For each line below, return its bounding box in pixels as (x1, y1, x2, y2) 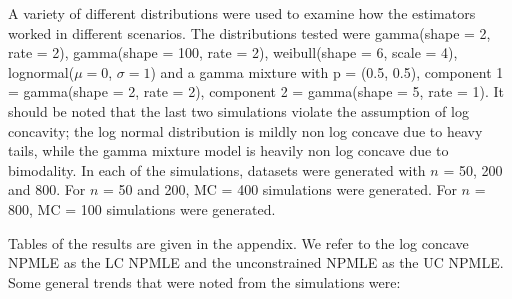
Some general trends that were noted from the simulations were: (8, 271, 401, 292)
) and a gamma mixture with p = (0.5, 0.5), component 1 (150, 61, 504, 82)
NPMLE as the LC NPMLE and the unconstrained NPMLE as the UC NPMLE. (8, 252, 504, 273)
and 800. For (8, 179, 86, 200)
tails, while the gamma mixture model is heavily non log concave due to (8, 140, 449, 161)
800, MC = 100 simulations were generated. (8, 198, 276, 219)
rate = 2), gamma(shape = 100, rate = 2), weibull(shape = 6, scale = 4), (8, 42, 458, 63)
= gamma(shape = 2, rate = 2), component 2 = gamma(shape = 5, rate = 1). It (8, 81, 505, 102)
